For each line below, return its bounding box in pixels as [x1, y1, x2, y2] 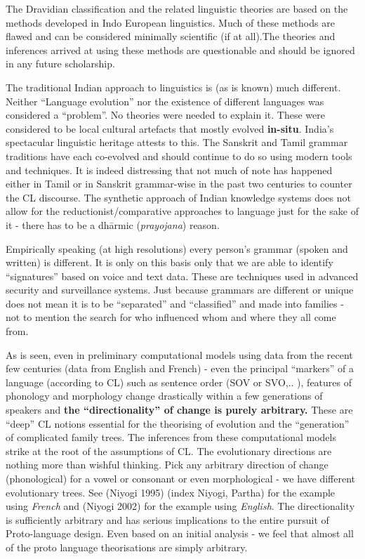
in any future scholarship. [6, 56, 115, 71]
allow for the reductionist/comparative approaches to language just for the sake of [6, 204, 359, 218]
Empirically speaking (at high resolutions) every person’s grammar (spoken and [6, 241, 348, 256]
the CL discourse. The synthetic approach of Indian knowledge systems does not [6, 190, 351, 204]
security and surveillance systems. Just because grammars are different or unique [6, 282, 354, 297]
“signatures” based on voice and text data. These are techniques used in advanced [6, 268, 359, 283]
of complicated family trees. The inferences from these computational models [6, 430, 336, 445]
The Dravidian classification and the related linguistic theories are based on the [6, 1, 348, 15]
